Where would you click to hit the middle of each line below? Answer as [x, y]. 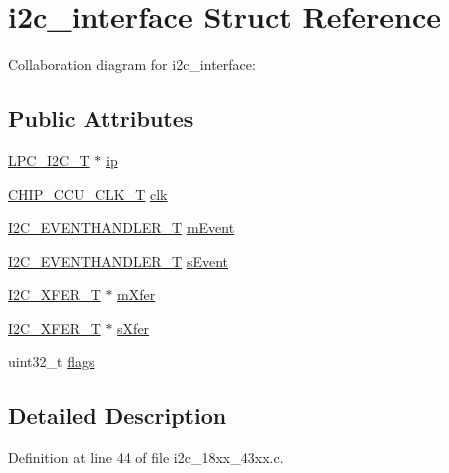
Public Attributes [101, 118]
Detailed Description [117, 415]
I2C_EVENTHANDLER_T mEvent [121, 227]
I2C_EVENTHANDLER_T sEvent [118, 260]
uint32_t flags [51, 361]
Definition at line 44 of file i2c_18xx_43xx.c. [146, 457]
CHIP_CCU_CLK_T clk [88, 193]
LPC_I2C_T [49, 159]
